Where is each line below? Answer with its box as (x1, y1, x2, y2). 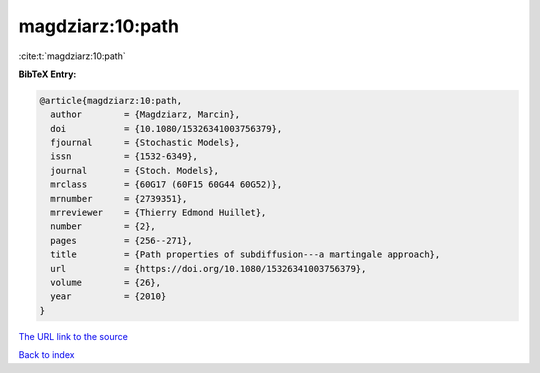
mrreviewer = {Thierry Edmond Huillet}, (50, 207, 267, 219)
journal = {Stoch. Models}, (50, 165, 220, 176)
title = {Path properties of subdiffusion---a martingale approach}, (50, 249, 441, 260)
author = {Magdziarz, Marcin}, (50, 109, 240, 120)
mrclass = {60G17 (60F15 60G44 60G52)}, (50, 179, 283, 190)
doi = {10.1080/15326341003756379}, (50, 123, 283, 134)
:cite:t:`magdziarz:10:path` (18, 50, 127, 62)
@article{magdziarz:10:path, (39, 95, 183, 106)
